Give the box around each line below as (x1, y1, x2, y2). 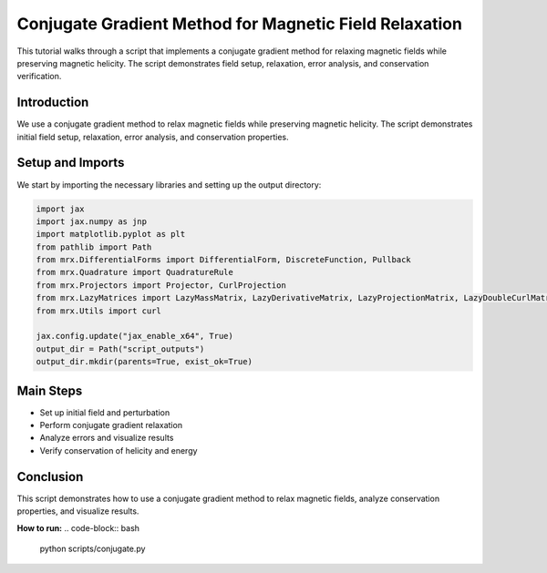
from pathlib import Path (36, 241, 152, 252)
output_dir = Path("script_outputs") (36, 343, 205, 354)
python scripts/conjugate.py (39, 543, 146, 554)
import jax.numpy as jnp (36, 216, 148, 227)
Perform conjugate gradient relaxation (39, 420, 182, 431)
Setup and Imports (16, 155, 125, 170)
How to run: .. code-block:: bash (16, 522, 140, 533)
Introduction (16, 95, 89, 110)
